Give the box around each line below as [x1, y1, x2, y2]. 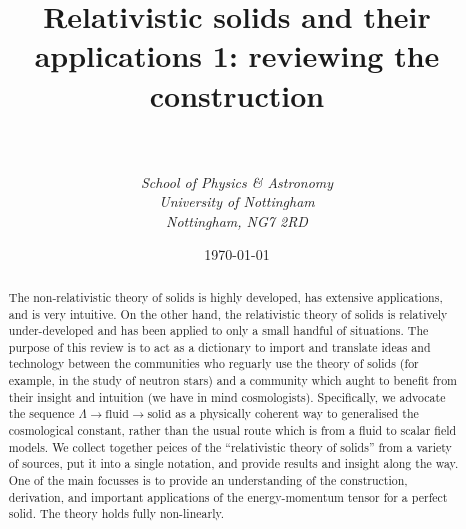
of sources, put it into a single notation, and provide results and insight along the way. [8, 455, 459, 472]
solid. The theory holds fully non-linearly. [8, 505, 225, 522]
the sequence [8, 405, 75, 422]
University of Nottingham [159, 191, 315, 212]
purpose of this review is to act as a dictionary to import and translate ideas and [8, 338, 431, 355]
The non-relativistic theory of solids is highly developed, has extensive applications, [8, 288, 443, 305]
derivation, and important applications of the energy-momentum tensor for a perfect [8, 488, 448, 505]
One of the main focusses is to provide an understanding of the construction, [8, 472, 408, 489]
